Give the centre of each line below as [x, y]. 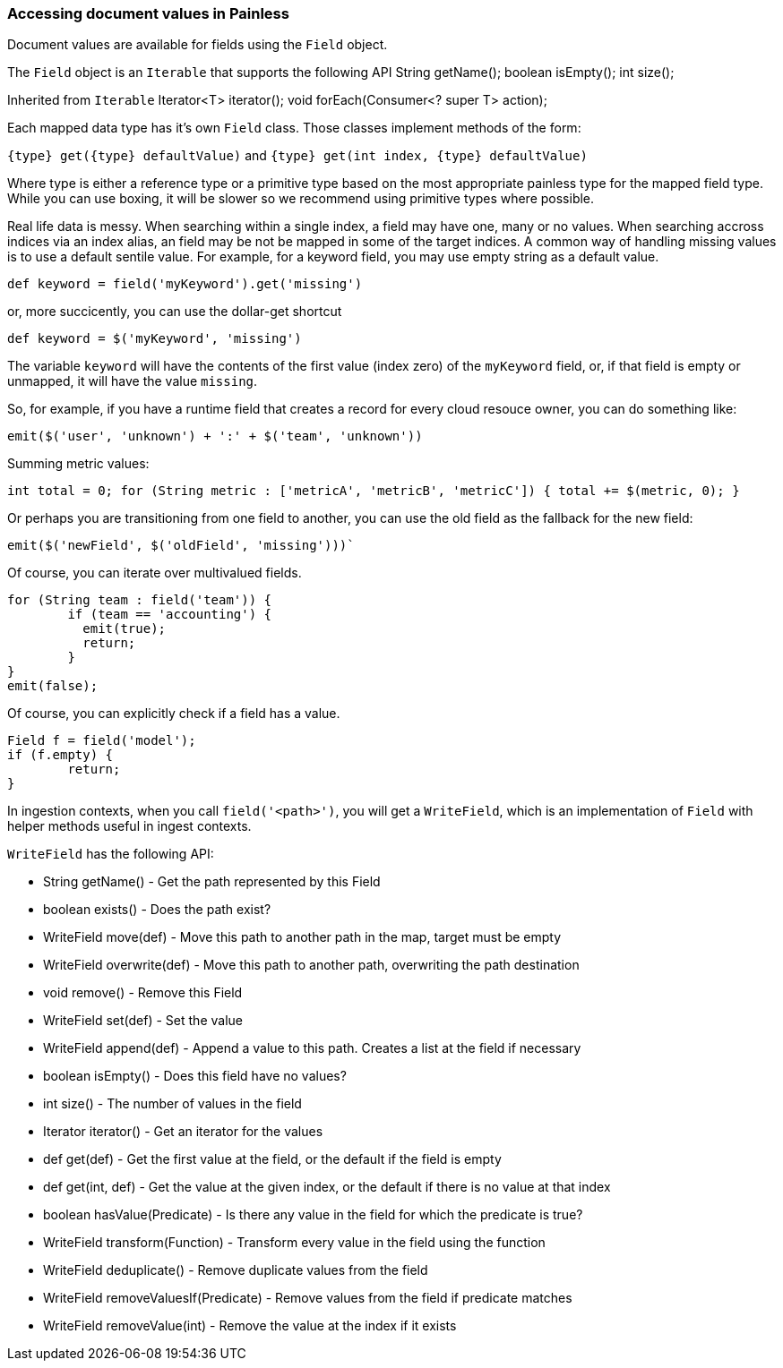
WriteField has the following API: [111, 854]
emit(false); [53, 686]
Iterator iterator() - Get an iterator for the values [183, 1132]
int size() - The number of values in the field [172, 1104]
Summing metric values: [78, 464]
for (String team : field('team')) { [140, 600]
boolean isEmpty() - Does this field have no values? [195, 1076]
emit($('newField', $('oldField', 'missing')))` [181, 546]
